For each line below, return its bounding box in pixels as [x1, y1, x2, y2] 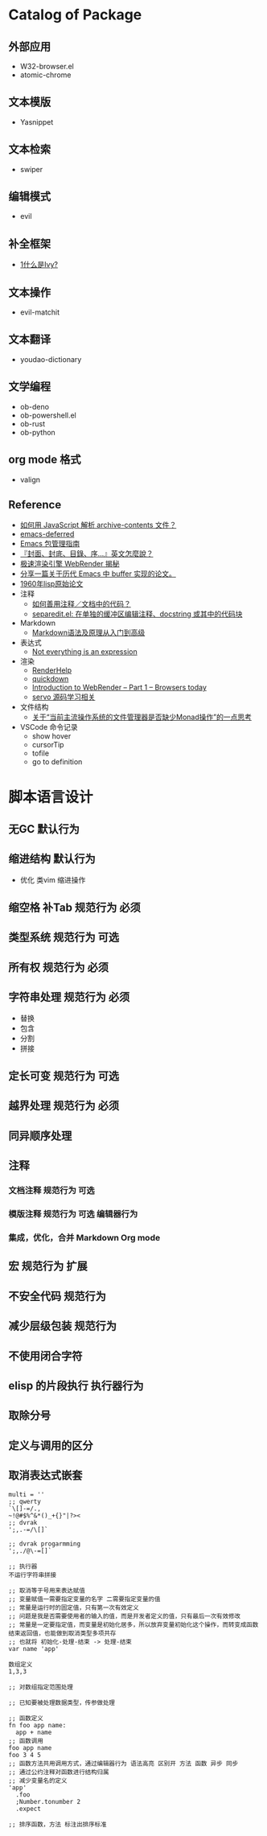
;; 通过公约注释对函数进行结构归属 [8, 1768, 109, 1776]
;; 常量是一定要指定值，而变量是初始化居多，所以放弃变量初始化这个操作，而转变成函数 [8, 1620, 259, 1628]
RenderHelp [31, 665, 72, 675]
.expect [15, 1805, 42, 1813]
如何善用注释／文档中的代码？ [31, 599, 131, 609]
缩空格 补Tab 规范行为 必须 [8, 901, 141, 915]
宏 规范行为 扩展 [8, 1259, 88, 1273]
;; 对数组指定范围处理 [8, 1683, 74, 1691]
